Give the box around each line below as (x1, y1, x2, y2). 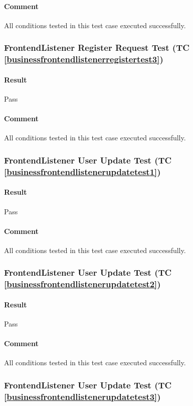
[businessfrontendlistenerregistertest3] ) (4, 53, 163, 65)
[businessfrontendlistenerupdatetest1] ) (4, 165, 161, 178)
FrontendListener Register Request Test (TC (4, 41, 189, 54)
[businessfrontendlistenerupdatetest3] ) (4, 390, 161, 402)
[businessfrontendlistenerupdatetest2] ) (4, 278, 161, 290)
